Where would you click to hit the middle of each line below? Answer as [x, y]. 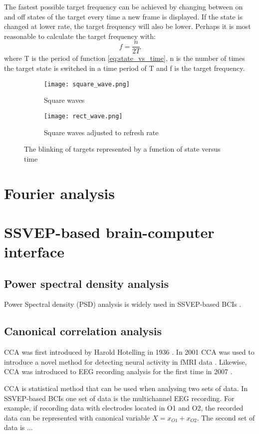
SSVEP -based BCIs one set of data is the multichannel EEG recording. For [119, 398]
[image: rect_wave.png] [83, 116]
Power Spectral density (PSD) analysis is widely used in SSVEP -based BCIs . [123, 304]
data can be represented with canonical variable [77, 417]
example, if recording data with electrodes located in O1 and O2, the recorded [124, 408]
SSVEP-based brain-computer [109, 232]
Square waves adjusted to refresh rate [101, 132]
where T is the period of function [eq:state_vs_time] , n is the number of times [125, 58]
